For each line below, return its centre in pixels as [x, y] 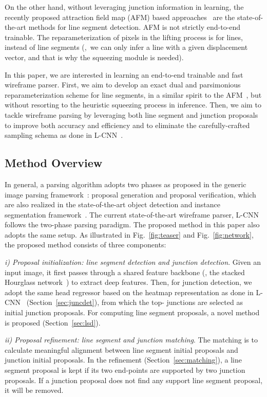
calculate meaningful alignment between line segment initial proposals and [121, 349]
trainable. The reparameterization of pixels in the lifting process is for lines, [124, 37]
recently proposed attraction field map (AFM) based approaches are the [120, 17]
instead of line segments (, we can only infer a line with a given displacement [126, 47]
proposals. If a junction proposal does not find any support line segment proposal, [134, 380]
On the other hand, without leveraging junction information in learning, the [124, 7]
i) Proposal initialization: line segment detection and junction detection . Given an [133, 262]
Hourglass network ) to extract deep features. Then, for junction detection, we [128, 282]
